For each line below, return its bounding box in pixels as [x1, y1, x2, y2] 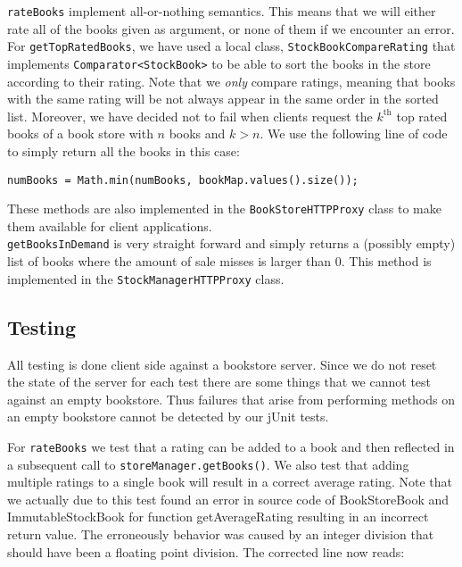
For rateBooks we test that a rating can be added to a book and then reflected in [7, 437, 455, 455]
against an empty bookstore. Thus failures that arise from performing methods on [7, 389, 455, 408]
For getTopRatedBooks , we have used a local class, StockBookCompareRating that [7, 37, 456, 55]
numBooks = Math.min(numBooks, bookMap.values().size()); [7, 173, 359, 187]
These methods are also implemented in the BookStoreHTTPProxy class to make [7, 199, 441, 218]
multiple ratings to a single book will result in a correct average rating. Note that [7, 472, 453, 491]
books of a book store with [7, 124, 153, 143]
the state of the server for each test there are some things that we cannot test [7, 372, 432, 391]
